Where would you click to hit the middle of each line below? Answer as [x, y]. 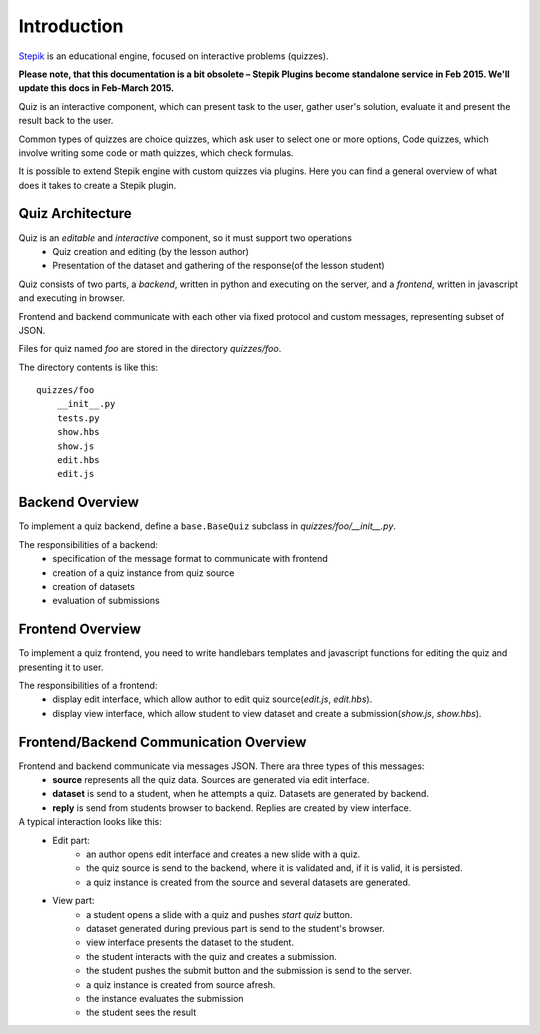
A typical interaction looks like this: [90, 822]
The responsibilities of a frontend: [88, 685]
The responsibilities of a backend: [88, 544]
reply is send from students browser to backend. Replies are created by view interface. [232, 807]
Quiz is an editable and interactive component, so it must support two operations [185, 237]
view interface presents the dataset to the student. [190, 942]
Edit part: [71, 840]
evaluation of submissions [106, 601]
